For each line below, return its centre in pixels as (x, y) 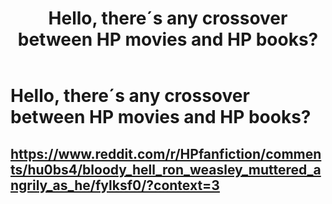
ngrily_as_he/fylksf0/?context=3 (115, 185)
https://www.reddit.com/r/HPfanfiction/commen (166, 153)
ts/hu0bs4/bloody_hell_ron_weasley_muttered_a (166, 169)
